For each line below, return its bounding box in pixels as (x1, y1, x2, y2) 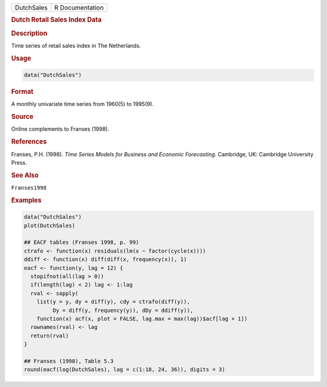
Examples (11, 196, 42, 204)
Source (11, 113, 34, 121)
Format (11, 88, 33, 96)
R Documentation (54, 4, 104, 12)
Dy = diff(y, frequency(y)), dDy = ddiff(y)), (52, 306, 194, 314)
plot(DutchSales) (24, 222, 76, 229)
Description (11, 29, 48, 38)
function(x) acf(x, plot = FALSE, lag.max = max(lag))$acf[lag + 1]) (36, 315, 248, 322)
